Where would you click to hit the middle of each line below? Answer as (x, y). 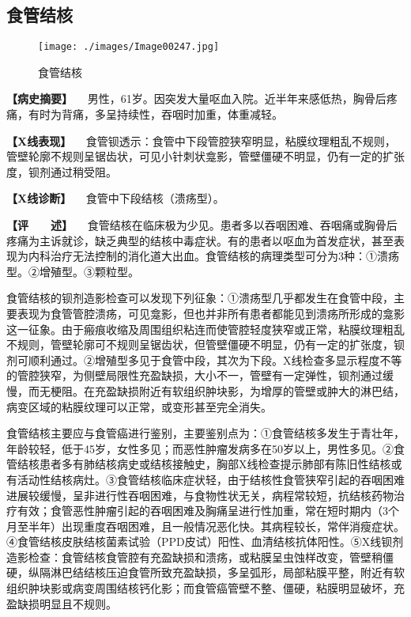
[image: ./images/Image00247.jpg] (129, 47)
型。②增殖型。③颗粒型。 (73, 271)
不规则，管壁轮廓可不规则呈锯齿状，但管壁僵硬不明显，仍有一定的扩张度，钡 (205, 344)
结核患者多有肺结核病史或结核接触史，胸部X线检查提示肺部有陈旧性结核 (204, 464)
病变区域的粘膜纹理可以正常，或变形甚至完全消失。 (139, 406)
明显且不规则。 (78, 603)
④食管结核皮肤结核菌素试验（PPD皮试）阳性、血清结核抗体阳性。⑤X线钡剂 (205, 541)
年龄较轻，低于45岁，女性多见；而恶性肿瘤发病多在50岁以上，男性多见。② (200, 448)
